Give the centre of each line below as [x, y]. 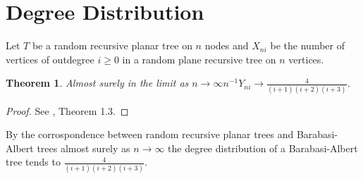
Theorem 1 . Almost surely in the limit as [97, 83]
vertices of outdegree [50, 59]
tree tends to [33, 162]
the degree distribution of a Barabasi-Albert [263, 148]
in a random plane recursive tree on [199, 59]
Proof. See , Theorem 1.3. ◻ [67, 110]
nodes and [227, 45]
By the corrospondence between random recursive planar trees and [150, 134]
